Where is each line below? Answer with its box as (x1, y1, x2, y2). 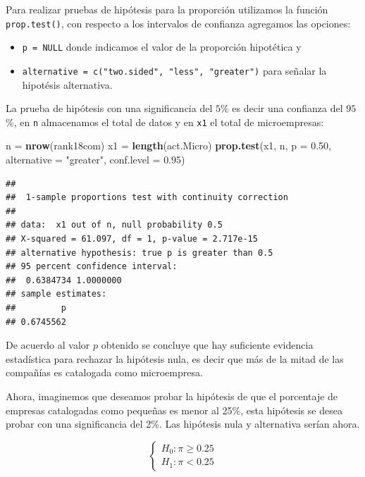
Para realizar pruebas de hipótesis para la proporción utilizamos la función (6, 2, 328, 16)
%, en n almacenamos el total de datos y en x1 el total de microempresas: (6, 114, 324, 129)
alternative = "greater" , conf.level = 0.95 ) (6, 152, 185, 166)
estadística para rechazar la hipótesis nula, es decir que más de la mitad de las (6, 351, 344, 366)
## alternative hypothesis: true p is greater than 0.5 (6, 247, 273, 258)
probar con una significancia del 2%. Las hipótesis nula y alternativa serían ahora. (6, 416, 360, 431)
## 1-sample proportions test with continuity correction (6, 192, 288, 203)
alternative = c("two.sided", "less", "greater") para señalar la (22, 63, 327, 78)
